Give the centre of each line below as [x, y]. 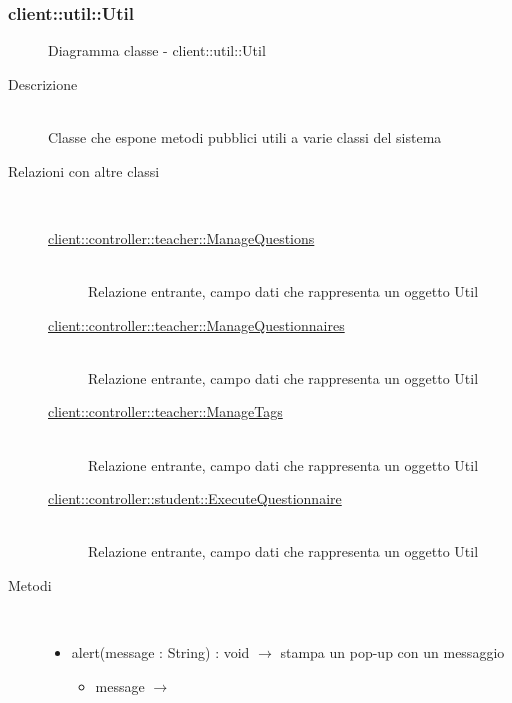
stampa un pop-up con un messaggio [392, 652]
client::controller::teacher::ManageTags [165, 411]
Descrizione [43, 83]
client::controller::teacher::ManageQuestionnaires [196, 324]
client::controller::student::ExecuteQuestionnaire [195, 498]
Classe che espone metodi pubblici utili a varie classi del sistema [245, 137]
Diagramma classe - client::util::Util [157, 50]
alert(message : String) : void [160, 652]
